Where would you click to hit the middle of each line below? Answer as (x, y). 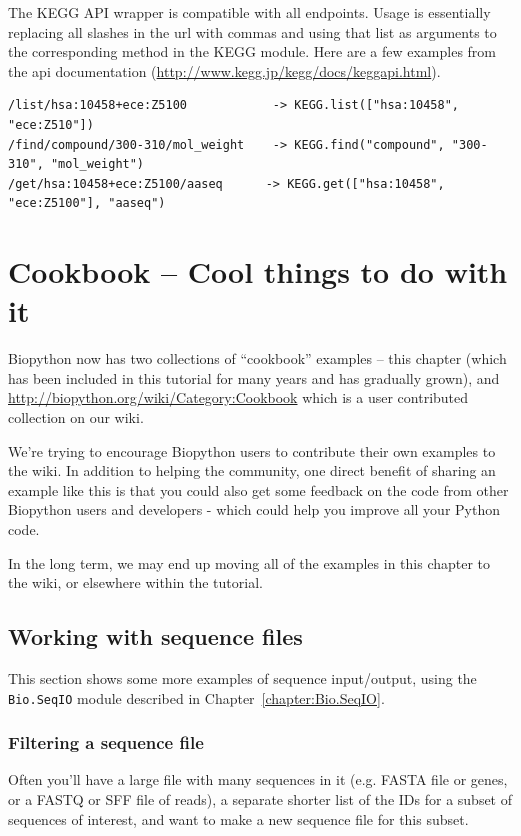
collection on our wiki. (76, 417)
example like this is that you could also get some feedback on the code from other (258, 489)
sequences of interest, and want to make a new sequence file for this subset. (238, 818)
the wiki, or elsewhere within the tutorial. (135, 582)
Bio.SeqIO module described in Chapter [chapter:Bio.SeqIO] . (196, 697)
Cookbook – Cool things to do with (258, 271)
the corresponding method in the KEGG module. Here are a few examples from (252, 51)
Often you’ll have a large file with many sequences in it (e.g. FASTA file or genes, (258, 779)
